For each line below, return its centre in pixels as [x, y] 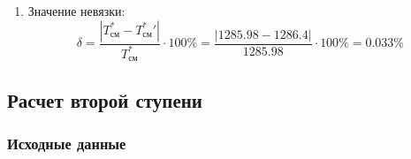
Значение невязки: [76, 11]
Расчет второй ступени [105, 99]
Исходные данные [67, 144]
